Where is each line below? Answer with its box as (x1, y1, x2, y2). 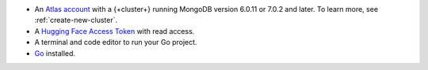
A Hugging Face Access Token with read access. (34, 26, 195, 35)
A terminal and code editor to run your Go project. (34, 38, 197, 47)
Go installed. (34, 48, 75, 58)
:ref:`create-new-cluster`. (34, 16, 118, 25)
